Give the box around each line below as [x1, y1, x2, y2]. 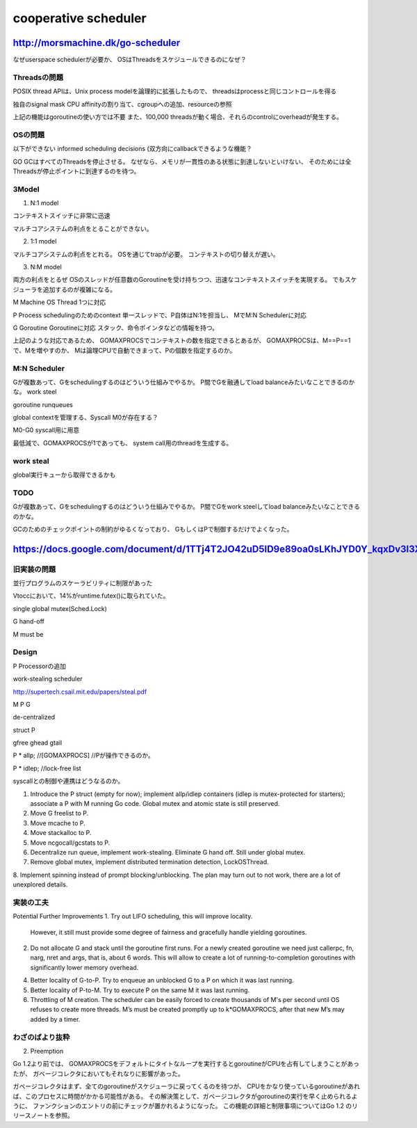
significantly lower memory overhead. [30, 963, 139, 971]
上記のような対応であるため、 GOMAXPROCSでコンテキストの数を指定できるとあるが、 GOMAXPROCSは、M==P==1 [13, 336, 351, 344]
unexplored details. [13, 880, 68, 889]
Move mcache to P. [30, 818, 86, 827]
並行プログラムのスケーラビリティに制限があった [13, 579, 153, 587]
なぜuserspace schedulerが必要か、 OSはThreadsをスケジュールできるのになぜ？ [13, 56, 247, 64]
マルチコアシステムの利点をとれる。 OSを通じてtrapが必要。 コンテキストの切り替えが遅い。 [13, 250, 279, 258]
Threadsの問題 [13, 72, 64, 82]
